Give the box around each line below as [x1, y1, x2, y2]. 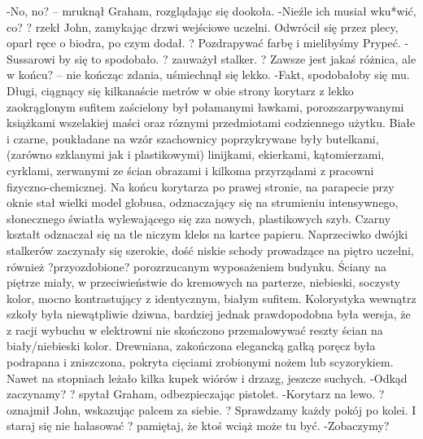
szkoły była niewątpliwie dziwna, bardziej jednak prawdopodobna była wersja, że [7, 305, 411, 323]
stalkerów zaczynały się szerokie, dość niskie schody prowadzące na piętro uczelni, [7, 241, 414, 258]
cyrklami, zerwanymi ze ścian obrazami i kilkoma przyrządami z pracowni [7, 161, 374, 178]
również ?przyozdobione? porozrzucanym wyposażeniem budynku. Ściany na [7, 257, 386, 274]
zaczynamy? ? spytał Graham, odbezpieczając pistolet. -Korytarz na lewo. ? [7, 385, 385, 402]
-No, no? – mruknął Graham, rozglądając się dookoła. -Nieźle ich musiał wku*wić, [7, 2, 416, 19]
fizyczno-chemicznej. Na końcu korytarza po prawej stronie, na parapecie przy [7, 178, 395, 195]
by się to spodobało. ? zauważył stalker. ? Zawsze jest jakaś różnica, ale [59, 50, 416, 67]
